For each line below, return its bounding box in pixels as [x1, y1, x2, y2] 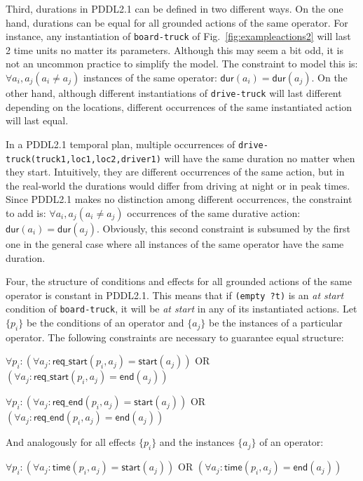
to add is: [6, 205, 46, 220]
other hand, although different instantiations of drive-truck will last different [6, 86, 342, 100]
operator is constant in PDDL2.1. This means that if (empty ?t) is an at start [6, 287, 344, 302]
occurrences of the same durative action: [127, 205, 301, 220]
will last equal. [6, 113, 69, 128]
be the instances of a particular [209, 315, 343, 330]
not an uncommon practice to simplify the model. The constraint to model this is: [6, 56, 358, 71]
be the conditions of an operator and [26, 315, 184, 330]
